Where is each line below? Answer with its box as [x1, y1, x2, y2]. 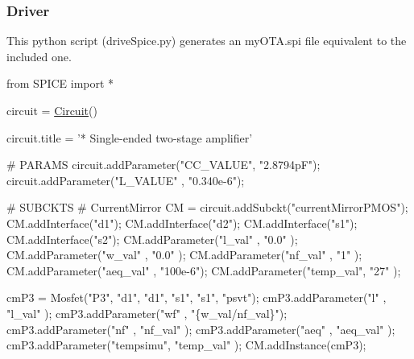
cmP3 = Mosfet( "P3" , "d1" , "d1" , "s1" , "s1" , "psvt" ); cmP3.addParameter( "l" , [6, 289, 387, 306]
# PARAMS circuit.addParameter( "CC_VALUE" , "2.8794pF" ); [6, 156, 321, 173]
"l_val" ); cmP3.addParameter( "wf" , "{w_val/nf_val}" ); [6, 304, 288, 321]
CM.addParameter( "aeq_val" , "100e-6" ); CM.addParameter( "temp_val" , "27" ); [6, 262, 401, 279]
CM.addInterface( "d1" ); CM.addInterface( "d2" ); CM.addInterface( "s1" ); [6, 214, 358, 231]
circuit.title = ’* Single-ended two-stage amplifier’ [6, 129, 253, 146]
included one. [6, 47, 72, 64]
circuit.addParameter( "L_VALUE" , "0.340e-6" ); [6, 171, 245, 188]
